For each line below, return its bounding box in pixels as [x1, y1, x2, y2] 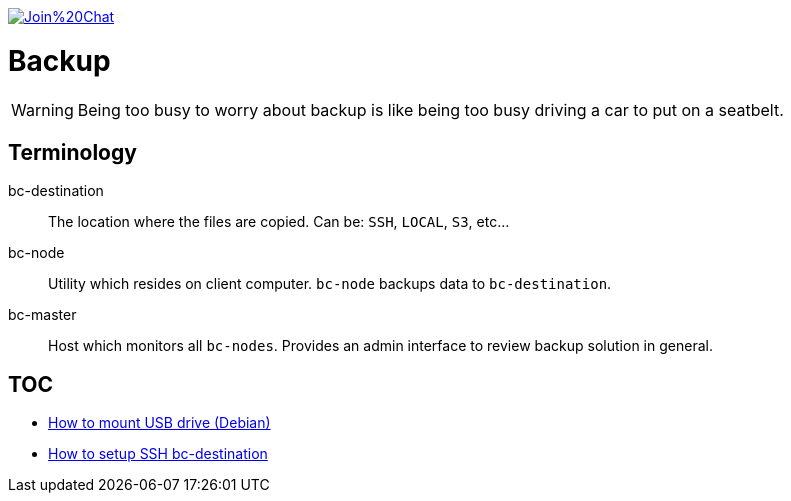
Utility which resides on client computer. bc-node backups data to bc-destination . [48, 275, 612, 293]
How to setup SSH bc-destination [48, 445, 268, 463]
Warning [11, 99, 74, 120]
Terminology [8, 139, 137, 165]
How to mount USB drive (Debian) [48, 414, 271, 432]
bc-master [8, 306, 77, 324]
